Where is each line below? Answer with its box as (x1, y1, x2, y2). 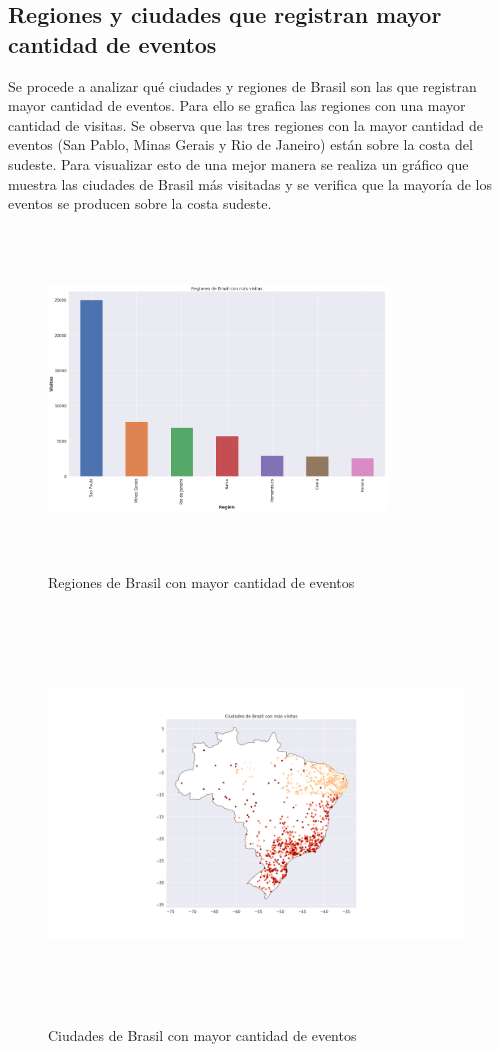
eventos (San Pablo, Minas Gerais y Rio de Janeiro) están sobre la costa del (8, 134, 473, 155)
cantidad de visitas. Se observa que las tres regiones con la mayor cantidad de (8, 114, 484, 135)
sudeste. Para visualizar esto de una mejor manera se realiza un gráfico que (8, 153, 469, 174)
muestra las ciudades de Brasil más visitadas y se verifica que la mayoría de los (8, 173, 492, 194)
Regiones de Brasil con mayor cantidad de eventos (48, 571, 355, 592)
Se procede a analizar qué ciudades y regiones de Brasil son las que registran (8, 75, 477, 96)
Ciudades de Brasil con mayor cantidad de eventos (48, 1025, 357, 1046)
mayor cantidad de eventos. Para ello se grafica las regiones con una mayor (8, 95, 466, 116)
